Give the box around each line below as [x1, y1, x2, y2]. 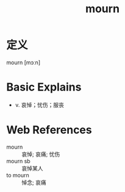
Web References [6, 123, 93, 137]
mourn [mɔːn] [6, 59, 41, 66]
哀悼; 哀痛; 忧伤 [21, 150, 60, 158]
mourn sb [6, 157, 30, 164]
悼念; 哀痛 [21, 179, 47, 186]
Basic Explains [6, 80, 82, 94]
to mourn [6, 171, 29, 179]
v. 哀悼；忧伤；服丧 [15, 101, 65, 108]
